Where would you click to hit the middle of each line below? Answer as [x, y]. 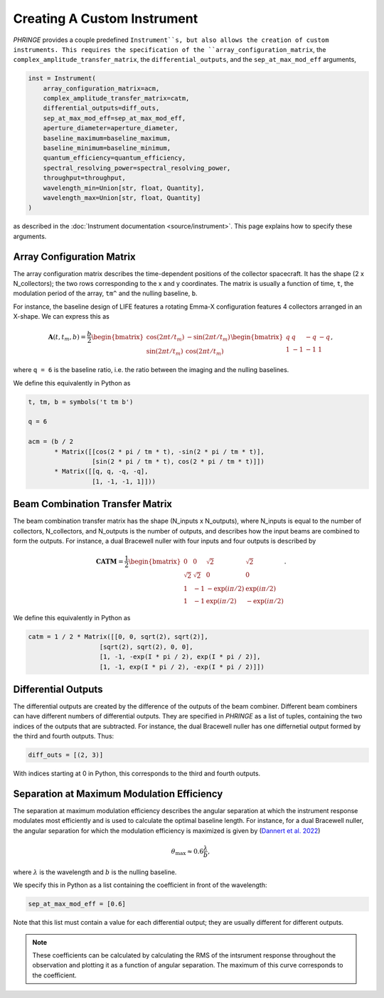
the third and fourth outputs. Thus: [64, 736]
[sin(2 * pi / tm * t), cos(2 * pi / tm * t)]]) [178, 461]
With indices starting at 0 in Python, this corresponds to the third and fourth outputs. [137, 774]
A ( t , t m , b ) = [67, 338]
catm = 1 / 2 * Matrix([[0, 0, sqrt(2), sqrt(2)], [118, 637]
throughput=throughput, [84, 178]
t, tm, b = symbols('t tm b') [81, 402]
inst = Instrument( [62, 79]
